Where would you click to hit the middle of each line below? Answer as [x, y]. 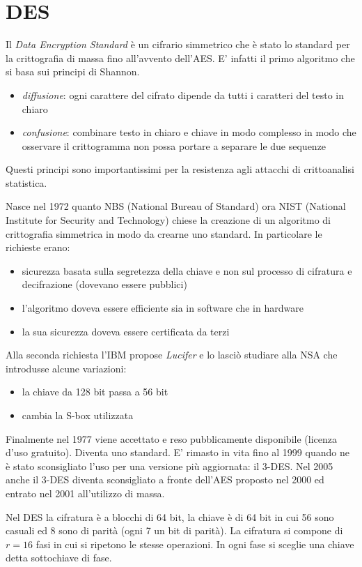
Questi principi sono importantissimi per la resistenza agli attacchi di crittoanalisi [180, 169]
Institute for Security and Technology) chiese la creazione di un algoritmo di [168, 220]
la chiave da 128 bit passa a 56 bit [95, 392]
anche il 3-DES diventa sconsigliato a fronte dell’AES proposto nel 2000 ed [165, 479]
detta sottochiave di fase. [59, 558]
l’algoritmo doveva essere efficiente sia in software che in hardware [163, 308]
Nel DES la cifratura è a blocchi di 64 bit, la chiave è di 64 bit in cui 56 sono [170, 516]
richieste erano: [38, 247]
